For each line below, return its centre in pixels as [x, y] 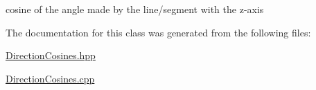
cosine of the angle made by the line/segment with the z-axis [135, 9]
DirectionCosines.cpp [50, 78]
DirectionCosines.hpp [51, 55]
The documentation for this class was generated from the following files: [158, 32]
